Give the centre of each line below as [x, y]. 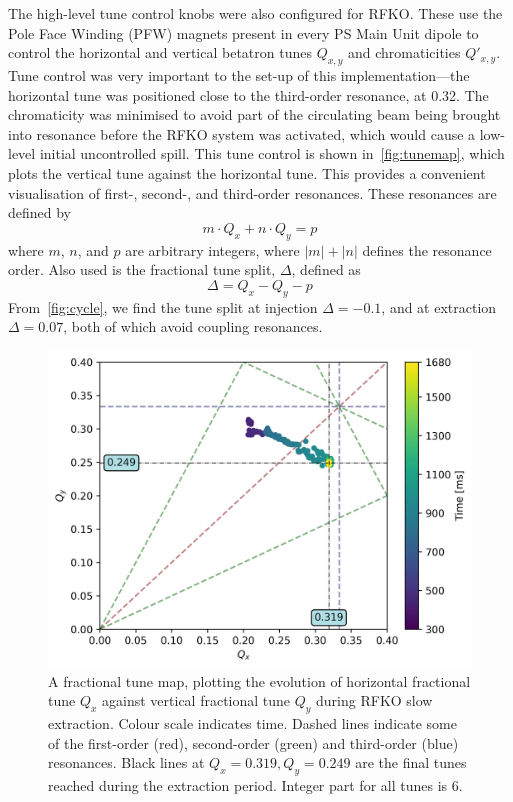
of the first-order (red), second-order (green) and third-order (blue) [253, 742]
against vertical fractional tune [196, 700]
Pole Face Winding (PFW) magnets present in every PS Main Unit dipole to [243, 32]
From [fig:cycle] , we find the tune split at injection [163, 306]
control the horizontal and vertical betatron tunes [160, 52]
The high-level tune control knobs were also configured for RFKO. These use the [255, 13]
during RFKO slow [374, 700]
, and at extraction [439, 306]
